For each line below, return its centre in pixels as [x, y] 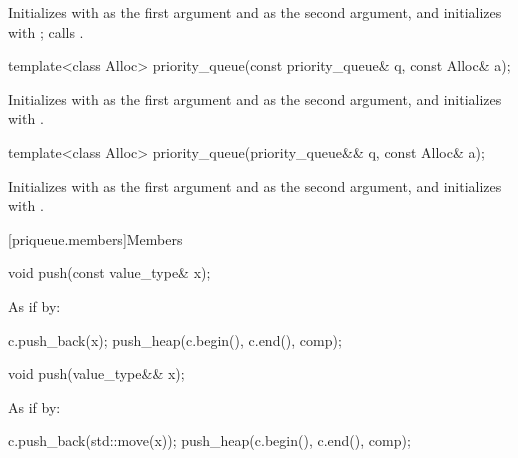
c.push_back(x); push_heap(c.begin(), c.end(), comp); [175, 339]
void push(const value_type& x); [109, 272]
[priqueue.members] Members [95, 238]
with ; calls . [46, 31]
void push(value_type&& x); [96, 373]
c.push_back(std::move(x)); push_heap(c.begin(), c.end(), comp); [209, 440]
